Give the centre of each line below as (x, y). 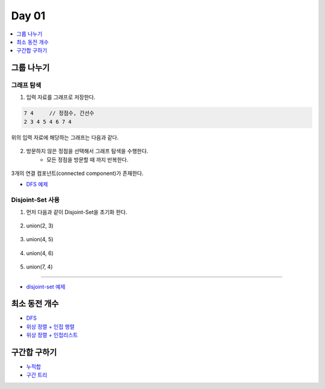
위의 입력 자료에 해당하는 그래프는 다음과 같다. (65, 137)
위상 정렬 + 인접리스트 (52, 335)
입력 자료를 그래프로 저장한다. (61, 97)
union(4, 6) (40, 253)
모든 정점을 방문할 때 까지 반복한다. (88, 159)
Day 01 (28, 16)
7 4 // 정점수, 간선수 (59, 113)
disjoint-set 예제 (46, 286)
